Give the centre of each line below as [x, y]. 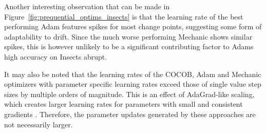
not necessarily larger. [39, 124]
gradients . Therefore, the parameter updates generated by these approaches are [130, 114]
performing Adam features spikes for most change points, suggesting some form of [133, 26]
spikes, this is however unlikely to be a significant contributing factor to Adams [129, 46]
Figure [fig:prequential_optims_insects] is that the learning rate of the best [124, 16]
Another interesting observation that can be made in [87, 6]
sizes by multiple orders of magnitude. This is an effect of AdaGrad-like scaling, [129, 94]
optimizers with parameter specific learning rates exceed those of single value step [133, 84]
